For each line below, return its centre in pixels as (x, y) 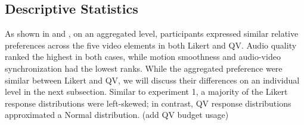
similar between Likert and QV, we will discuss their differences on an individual (152, 80)
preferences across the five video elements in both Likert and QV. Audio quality (151, 45)
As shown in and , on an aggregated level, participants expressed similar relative (152, 33)
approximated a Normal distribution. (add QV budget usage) (117, 115)
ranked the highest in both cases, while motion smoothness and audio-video (143, 57)
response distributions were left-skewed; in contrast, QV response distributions (148, 103)
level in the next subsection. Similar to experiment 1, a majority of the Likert (146, 92)
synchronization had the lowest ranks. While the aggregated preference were (144, 68)
